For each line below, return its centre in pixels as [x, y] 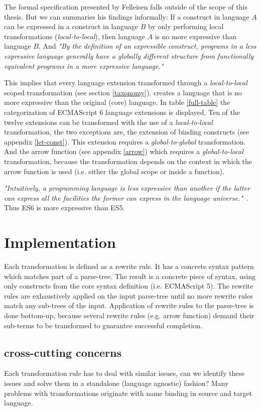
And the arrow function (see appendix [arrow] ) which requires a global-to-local [124, 151]
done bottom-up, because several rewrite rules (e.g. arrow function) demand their [129, 315]
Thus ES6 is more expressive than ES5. [64, 208]
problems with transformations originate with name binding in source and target [128, 393]
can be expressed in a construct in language [71, 26]
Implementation [60, 242]
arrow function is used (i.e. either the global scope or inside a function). [114, 171]
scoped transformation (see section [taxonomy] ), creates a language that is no [123, 92]
